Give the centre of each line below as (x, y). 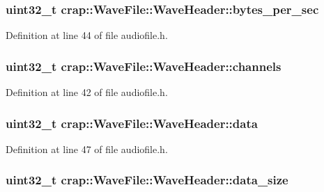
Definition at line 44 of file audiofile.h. (87, 35)
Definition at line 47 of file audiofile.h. (87, 149)
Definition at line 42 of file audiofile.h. (87, 92)
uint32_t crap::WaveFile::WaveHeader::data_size (147, 180)
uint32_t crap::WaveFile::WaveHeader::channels (144, 66)
